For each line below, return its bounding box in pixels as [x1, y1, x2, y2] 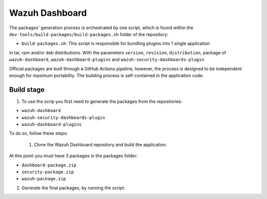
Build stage [9, 85, 45, 94]
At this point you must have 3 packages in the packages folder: [9, 153, 138, 159]
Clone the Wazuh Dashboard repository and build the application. [34, 141, 167, 148]
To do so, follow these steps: [9, 130, 68, 136]
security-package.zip [21, 169, 74, 175]
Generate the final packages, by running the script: [21, 185, 126, 191]
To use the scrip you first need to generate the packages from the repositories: [21, 98, 182, 104]
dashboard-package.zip [21, 162, 77, 168]
